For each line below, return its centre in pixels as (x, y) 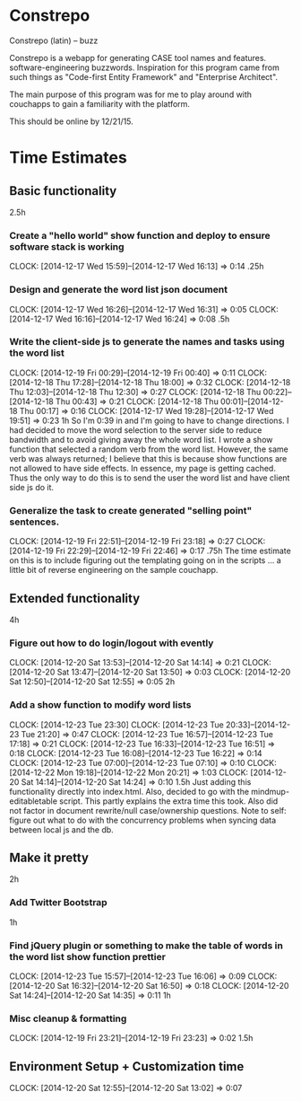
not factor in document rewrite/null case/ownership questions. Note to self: (148, 810)
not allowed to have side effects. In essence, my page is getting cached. (142, 468)
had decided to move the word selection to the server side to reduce (136, 430)
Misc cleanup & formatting (68, 1018)
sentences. (34, 522)
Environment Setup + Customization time (127, 1066)
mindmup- (270, 791)
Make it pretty (49, 857)
